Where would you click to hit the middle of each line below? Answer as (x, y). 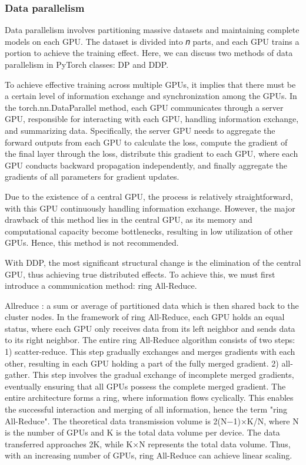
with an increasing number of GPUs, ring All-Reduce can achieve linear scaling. (149, 455)
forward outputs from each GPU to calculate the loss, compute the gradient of (146, 142)
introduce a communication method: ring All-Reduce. (101, 286)
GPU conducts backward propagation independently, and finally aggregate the (146, 165)
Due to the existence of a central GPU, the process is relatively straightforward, (149, 196)
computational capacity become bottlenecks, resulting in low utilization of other (149, 231)
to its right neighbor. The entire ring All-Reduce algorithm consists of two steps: (150, 340)
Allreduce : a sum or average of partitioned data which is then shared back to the (152, 305)
